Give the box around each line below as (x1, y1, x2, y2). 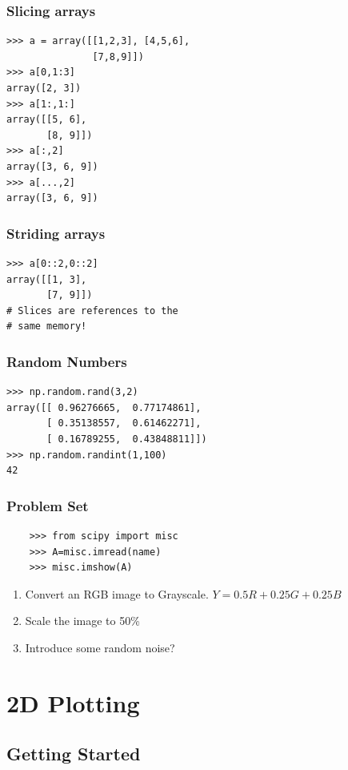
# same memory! (6, 320, 87, 333)
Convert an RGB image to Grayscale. (25, 585, 209, 602)
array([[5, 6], (6, 114, 87, 126)
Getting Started (6, 741, 141, 766)
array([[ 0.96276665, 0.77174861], (6, 401, 202, 413)
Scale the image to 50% (25, 612, 140, 629)
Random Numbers (6, 351, 127, 371)
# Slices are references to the (6, 304, 178, 316)
